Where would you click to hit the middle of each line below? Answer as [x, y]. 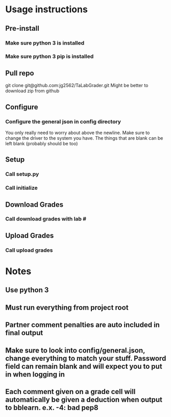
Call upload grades [29, 250]
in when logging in [35, 374]
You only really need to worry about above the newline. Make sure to [78, 133]
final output [24, 333]
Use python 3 [27, 290]
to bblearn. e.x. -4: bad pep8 [52, 408]
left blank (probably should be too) [42, 143]
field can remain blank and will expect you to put [84, 366]
